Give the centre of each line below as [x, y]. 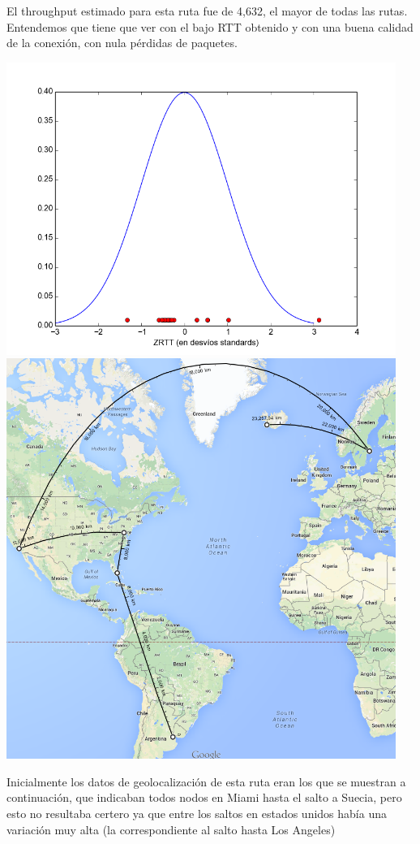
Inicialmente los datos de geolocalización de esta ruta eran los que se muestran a [206, 781]
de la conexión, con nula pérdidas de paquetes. [122, 43]
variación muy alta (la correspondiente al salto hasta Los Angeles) [171, 829]
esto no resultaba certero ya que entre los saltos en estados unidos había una [197, 813]
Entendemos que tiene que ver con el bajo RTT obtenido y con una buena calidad [210, 26]
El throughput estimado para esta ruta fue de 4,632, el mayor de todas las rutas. [207, 11]
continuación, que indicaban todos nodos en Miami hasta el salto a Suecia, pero [204, 797]
